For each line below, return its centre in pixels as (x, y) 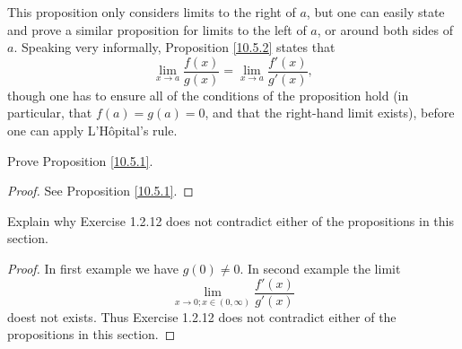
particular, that (50, 113)
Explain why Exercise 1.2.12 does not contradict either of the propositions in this (231, 220)
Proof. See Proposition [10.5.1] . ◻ (100, 191)
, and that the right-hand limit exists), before (330, 113)
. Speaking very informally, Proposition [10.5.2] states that (174, 47)
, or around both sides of (385, 29)
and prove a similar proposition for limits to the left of (157, 29)
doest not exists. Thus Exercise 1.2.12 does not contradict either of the (202, 316)
